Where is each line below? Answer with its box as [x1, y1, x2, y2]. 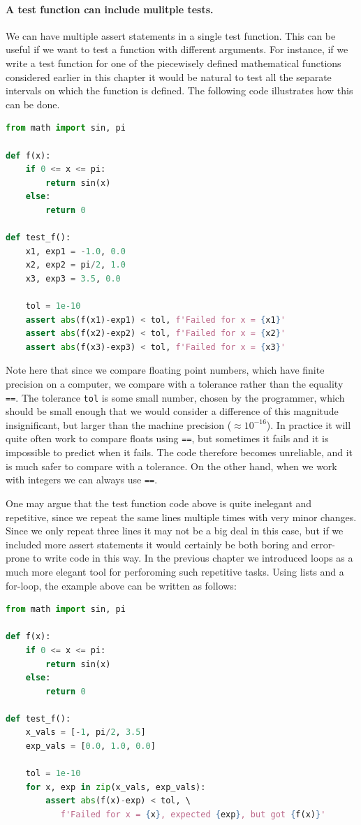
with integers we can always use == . [6, 472, 158, 487]
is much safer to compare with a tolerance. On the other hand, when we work [6, 458, 337, 473]
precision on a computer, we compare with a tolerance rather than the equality [6, 377, 344, 391]
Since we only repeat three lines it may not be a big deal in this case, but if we [6, 523, 344, 538]
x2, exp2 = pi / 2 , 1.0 [25, 260, 126, 270]
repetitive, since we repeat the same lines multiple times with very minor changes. [6, 509, 357, 524]
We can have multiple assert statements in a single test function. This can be [6, 28, 336, 43]
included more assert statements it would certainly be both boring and [6, 536, 308, 551]
